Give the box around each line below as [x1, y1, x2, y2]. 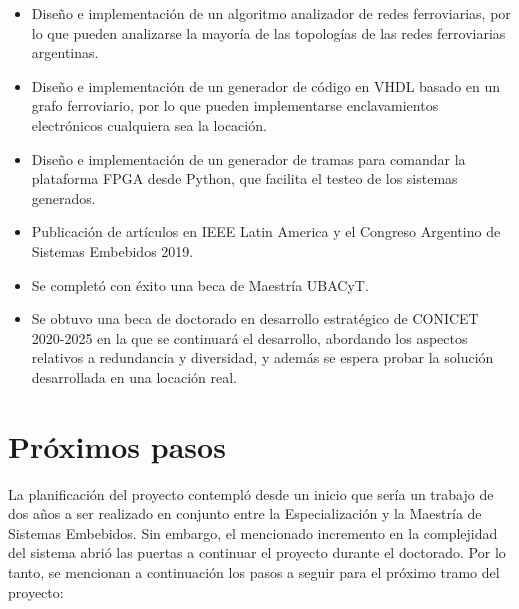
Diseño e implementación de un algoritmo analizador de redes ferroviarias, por [31, 3, 511, 23]
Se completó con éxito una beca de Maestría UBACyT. [31, 274, 369, 295]
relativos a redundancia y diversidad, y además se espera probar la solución [31, 347, 494, 368]
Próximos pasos [8, 425, 226, 466]
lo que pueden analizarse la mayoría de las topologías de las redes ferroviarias [31, 22, 506, 43]
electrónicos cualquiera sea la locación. [31, 114, 267, 135]
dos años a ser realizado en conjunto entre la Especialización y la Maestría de [8, 503, 482, 524]
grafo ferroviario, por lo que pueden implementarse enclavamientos [31, 95, 439, 116]
